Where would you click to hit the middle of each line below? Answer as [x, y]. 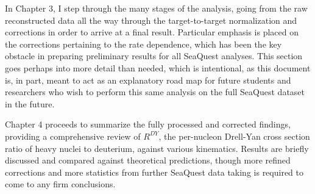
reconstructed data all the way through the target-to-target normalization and [151, 20]
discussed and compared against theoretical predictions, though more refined [148, 160]
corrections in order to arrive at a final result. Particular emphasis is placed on [152, 32]
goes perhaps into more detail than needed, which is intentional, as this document [158, 67]
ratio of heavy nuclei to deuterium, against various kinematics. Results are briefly [157, 148]
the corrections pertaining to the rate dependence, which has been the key [143, 44]
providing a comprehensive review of [73, 136]
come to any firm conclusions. [60, 184]
